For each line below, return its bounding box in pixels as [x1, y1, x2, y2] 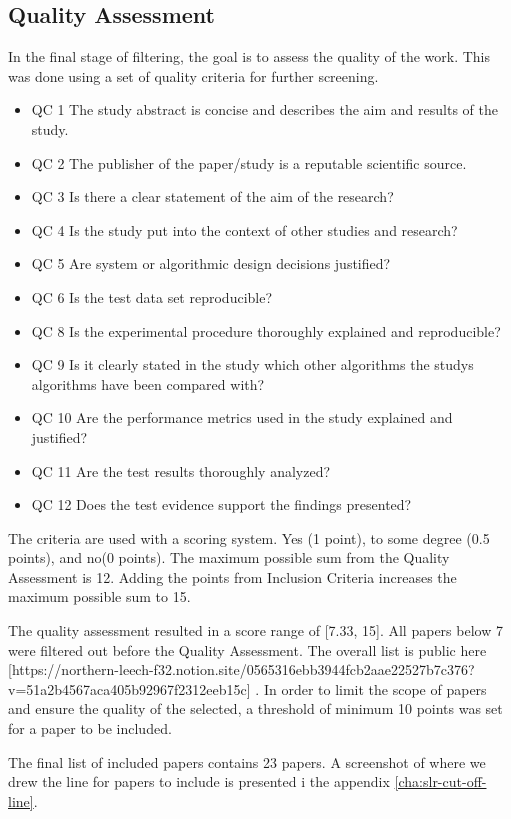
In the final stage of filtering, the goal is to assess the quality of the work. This [8, 46, 491, 67]
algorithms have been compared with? [31, 373, 265, 394]
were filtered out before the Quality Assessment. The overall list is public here [8, 639, 487, 660]
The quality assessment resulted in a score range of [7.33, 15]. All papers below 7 [8, 620, 503, 641]
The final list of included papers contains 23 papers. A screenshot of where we [8, 751, 486, 772]
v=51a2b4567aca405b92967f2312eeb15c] [8, 678, 251, 699]
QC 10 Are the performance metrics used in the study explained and [31, 407, 453, 428]
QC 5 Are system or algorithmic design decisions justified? [31, 253, 391, 274]
